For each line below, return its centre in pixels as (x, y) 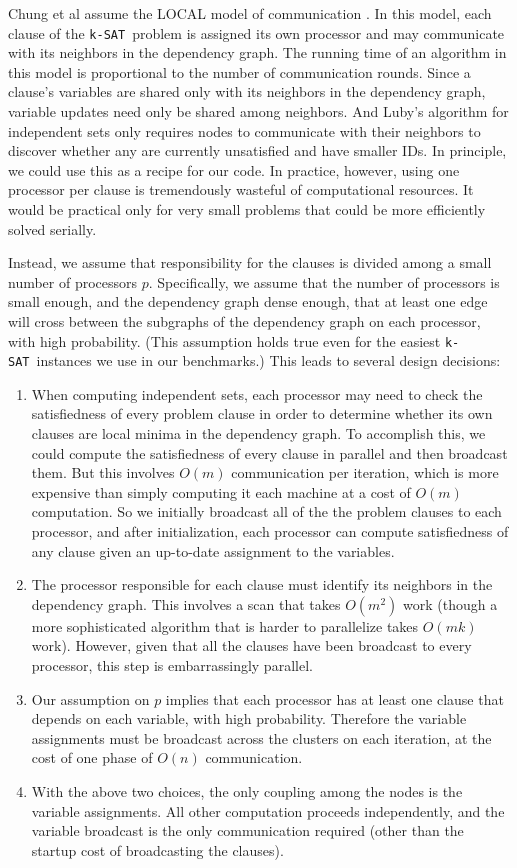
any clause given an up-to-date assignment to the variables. (213, 550)
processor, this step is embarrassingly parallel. (172, 665)
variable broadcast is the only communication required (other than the (247, 830)
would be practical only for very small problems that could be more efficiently (247, 209)
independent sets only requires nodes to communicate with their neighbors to (244, 130)
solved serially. (52, 228)
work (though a (450, 603)
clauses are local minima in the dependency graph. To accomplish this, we (258, 433)
